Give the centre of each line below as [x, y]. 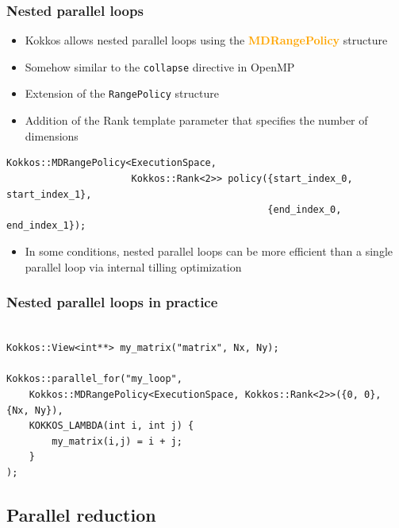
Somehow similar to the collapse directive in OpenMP [160, 66]
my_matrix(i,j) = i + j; [117, 441]
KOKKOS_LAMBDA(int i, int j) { [111, 426]
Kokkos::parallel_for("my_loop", [94, 379]
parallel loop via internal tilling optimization [133, 266]
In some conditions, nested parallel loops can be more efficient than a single [209, 251]
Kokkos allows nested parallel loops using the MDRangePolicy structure [206, 40]
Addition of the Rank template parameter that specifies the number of [196, 120]
